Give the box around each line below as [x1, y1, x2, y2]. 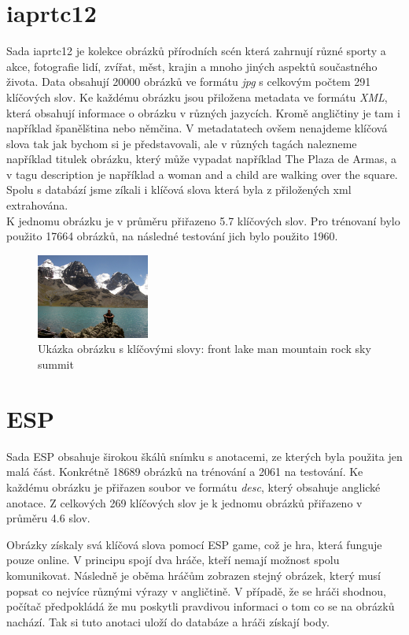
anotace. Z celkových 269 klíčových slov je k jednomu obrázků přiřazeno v [6, 494, 363, 511]
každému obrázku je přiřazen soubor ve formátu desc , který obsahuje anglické [6, 478, 381, 495]
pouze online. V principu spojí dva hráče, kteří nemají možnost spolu [6, 551, 340, 568]
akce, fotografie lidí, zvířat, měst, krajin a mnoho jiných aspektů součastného [6, 58, 378, 74]
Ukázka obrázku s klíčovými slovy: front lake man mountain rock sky [38, 340, 371, 357]
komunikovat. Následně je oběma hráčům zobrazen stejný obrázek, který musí [6, 566, 381, 583]
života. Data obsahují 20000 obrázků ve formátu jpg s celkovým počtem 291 [6, 73, 371, 90]
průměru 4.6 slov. [6, 510, 90, 526]
